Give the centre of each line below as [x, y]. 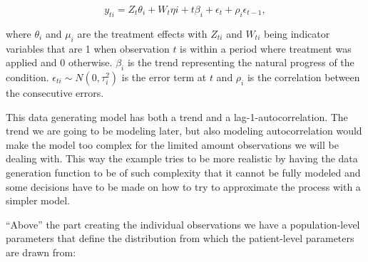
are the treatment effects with [142, 33]
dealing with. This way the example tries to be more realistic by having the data [182, 158]
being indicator [297, 33]
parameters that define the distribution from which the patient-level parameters [180, 238]
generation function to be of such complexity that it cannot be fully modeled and [183, 172]
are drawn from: [41, 252]
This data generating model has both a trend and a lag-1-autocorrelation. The [177, 116]
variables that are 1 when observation [88, 48]
